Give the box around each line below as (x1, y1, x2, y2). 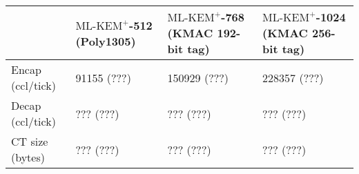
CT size (11, 133, 48, 149)
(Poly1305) (75, 32, 136, 49)
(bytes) (11, 149, 45, 165)
